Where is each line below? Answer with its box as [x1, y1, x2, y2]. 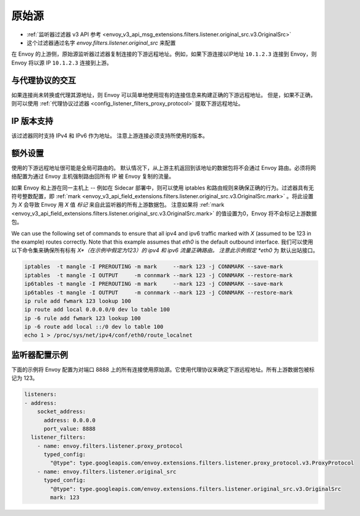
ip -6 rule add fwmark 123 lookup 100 [24, 315, 141, 322]
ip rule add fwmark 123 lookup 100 [24, 298, 131, 304]
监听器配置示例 [11, 350, 68, 360]
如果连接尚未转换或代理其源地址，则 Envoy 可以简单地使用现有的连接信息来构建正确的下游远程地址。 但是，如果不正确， [11, 91, 316, 98]
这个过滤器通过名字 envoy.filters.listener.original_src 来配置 [26, 39, 176, 46]
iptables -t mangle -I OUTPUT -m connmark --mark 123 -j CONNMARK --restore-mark [24, 272, 293, 279]
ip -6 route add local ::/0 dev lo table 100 [24, 323, 164, 331]
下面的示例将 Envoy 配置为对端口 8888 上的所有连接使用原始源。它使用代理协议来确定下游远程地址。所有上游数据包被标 [11, 366, 315, 373]
